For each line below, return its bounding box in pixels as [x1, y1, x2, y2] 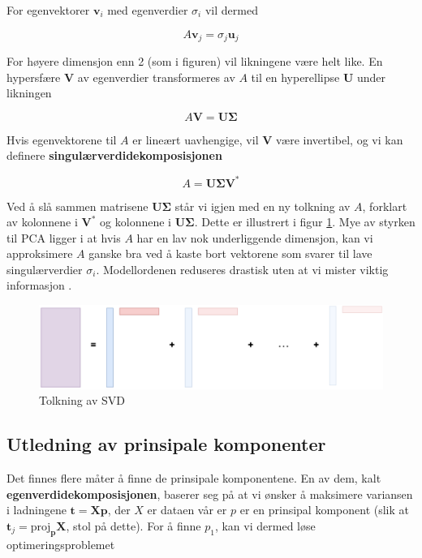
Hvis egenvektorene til [6, 131, 117, 148]
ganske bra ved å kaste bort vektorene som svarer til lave [88, 245, 372, 262]
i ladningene [6, 501, 67, 518]
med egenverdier [107, 2, 188, 18]
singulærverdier [6, 260, 83, 277]
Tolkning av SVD [39, 392, 125, 409]
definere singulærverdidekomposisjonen [6, 147, 222, 164]
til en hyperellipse [251, 68, 340, 85]
